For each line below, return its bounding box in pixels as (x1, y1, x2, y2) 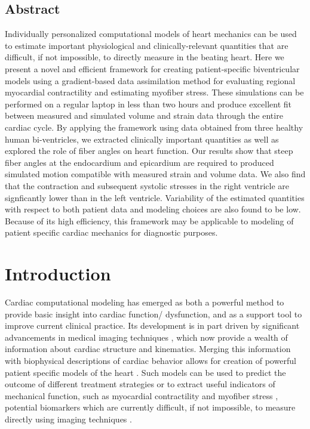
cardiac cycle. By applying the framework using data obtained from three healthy (5, 121, 303, 133)
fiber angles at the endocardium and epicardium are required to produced (5, 156, 274, 168)
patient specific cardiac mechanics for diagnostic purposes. (5, 226, 218, 239)
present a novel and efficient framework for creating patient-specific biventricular (5, 62, 300, 75)
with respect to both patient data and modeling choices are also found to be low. (5, 203, 301, 215)
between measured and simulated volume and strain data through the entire (5, 109, 283, 122)
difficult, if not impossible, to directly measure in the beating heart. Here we (5, 51, 284, 63)
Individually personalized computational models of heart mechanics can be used (5, 27, 297, 40)
